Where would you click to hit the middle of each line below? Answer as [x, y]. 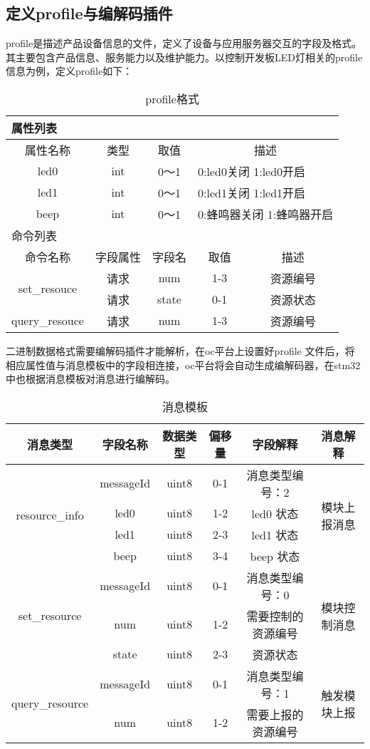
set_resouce [48, 289]
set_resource [50, 616]
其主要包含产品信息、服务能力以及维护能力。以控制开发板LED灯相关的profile [184, 57]
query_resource [50, 703]
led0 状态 [275, 513]
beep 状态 [275, 556]
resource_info [50, 515]
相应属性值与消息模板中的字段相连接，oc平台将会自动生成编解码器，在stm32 [183, 365]
